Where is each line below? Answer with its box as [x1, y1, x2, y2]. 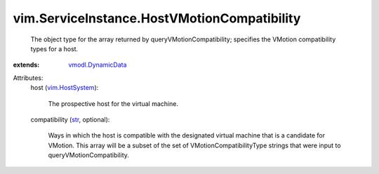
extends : [13, 60, 40, 69]
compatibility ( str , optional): [30, 115, 110, 123]
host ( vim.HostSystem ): [30, 83, 99, 92]
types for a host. [30, 44, 79, 53]
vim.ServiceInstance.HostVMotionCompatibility [13, 11, 301, 26]
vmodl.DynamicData [68, 60, 127, 69]
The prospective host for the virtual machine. [48, 99, 179, 108]
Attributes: [13, 74, 44, 82]
